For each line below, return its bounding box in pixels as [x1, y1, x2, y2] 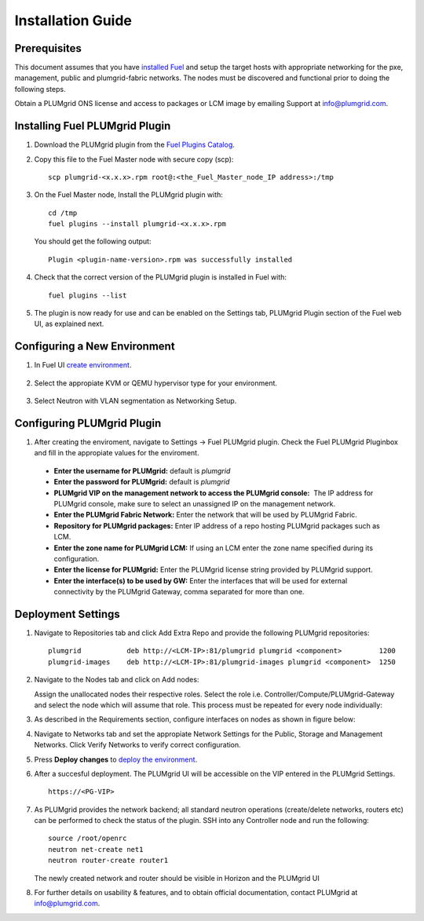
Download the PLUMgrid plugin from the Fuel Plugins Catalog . [34, 140, 236, 149]
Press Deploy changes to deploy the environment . [34, 755, 198, 764]
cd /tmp [48, 208, 78, 217]
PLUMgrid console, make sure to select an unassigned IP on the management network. [53, 499, 336, 508]
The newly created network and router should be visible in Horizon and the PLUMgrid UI [34, 873, 320, 883]
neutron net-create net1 [48, 845, 144, 853]
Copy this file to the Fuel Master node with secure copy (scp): [34, 154, 234, 164]
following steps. [14, 84, 66, 93]
